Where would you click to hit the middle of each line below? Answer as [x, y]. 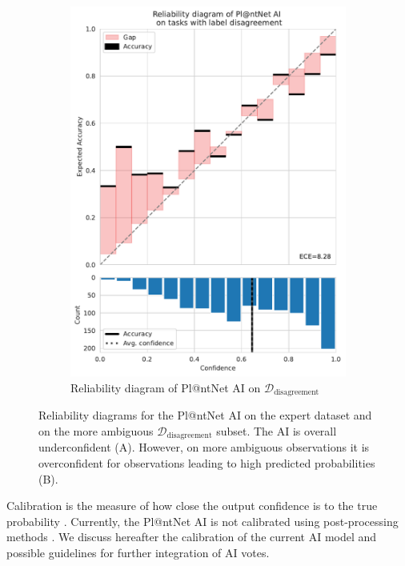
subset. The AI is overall [277, 430]
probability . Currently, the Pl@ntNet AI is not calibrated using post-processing [202, 521]
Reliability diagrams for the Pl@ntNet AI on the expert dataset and [205, 415]
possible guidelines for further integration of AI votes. [138, 552]
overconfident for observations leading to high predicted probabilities [207, 462]
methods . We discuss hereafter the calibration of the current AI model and [192, 537]
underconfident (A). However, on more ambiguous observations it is [204, 447]
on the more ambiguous [96, 430]
